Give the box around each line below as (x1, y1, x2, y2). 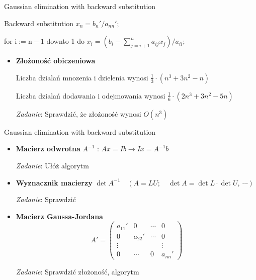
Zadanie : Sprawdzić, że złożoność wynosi (16, 108, 141, 119)
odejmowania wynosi (102, 90, 165, 101)
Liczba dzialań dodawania (16, 90, 96, 101)
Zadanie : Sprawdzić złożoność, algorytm (16, 266, 139, 276)
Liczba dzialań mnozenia (16, 72, 92, 82)
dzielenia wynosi (98, 72, 148, 82)
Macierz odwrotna (16, 143, 80, 154)
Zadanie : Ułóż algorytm (16, 160, 89, 170)
